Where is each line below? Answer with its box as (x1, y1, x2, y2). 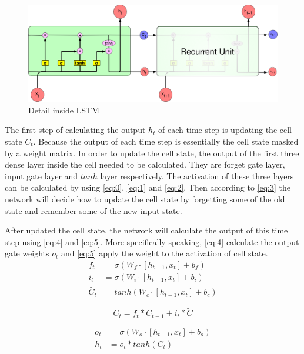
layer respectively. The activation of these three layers (100, 169, 294, 182)
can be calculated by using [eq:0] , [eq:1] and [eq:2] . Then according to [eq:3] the (5, 181, 290, 193)
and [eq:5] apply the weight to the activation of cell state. (61, 247, 268, 259)
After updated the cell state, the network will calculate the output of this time (5, 224, 288, 236)
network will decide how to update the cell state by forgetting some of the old (5, 192, 285, 205)
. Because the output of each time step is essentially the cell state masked (33, 135, 299, 147)
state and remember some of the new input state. (5, 204, 182, 216)
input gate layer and (5, 169, 78, 182)
